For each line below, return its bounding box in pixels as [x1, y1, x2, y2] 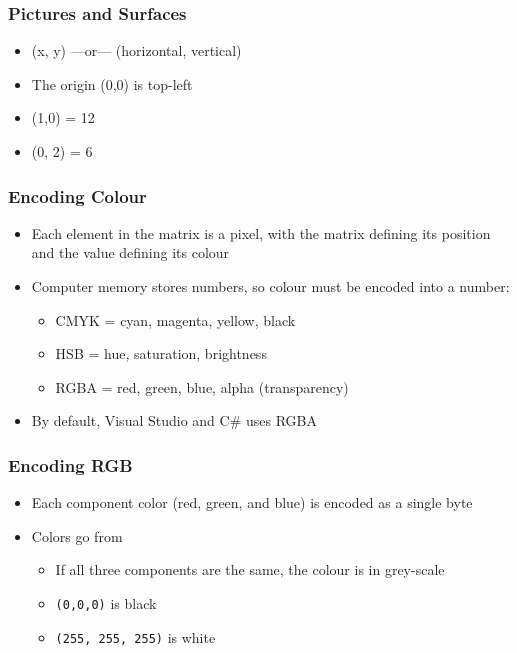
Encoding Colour [8, 183, 147, 208]
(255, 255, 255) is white [55, 626, 216, 647]
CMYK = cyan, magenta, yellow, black [55, 309, 296, 330]
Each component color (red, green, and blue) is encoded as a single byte [31, 492, 473, 513]
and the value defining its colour [31, 242, 230, 263]
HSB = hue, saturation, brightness [55, 343, 267, 364]
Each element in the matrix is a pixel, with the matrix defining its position [31, 222, 491, 243]
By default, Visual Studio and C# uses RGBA [31, 410, 317, 431]
